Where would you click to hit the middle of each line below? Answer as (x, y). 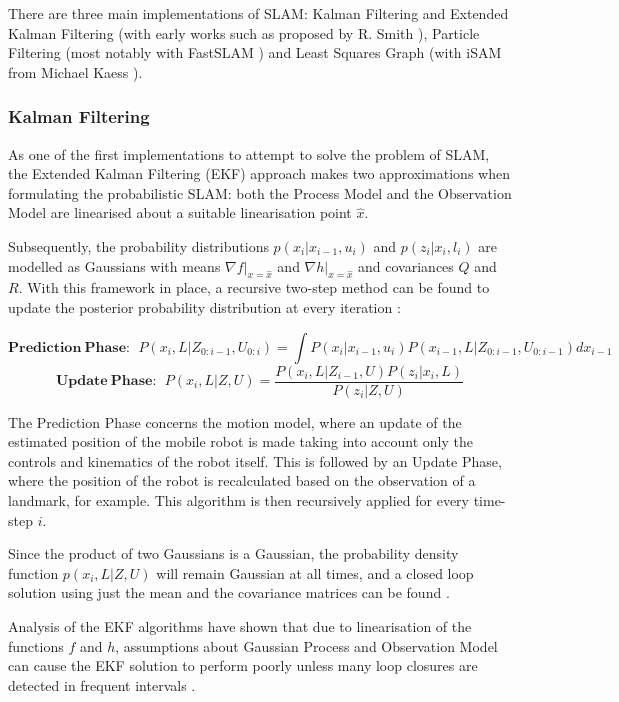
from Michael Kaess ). (75, 71)
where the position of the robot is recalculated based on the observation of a (242, 480)
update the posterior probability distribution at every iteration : (204, 306)
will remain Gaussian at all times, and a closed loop (315, 572)
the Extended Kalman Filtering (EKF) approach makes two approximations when (259, 173)
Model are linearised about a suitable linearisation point (180, 212)
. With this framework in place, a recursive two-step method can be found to (254, 287)
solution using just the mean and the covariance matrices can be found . (229, 592)
